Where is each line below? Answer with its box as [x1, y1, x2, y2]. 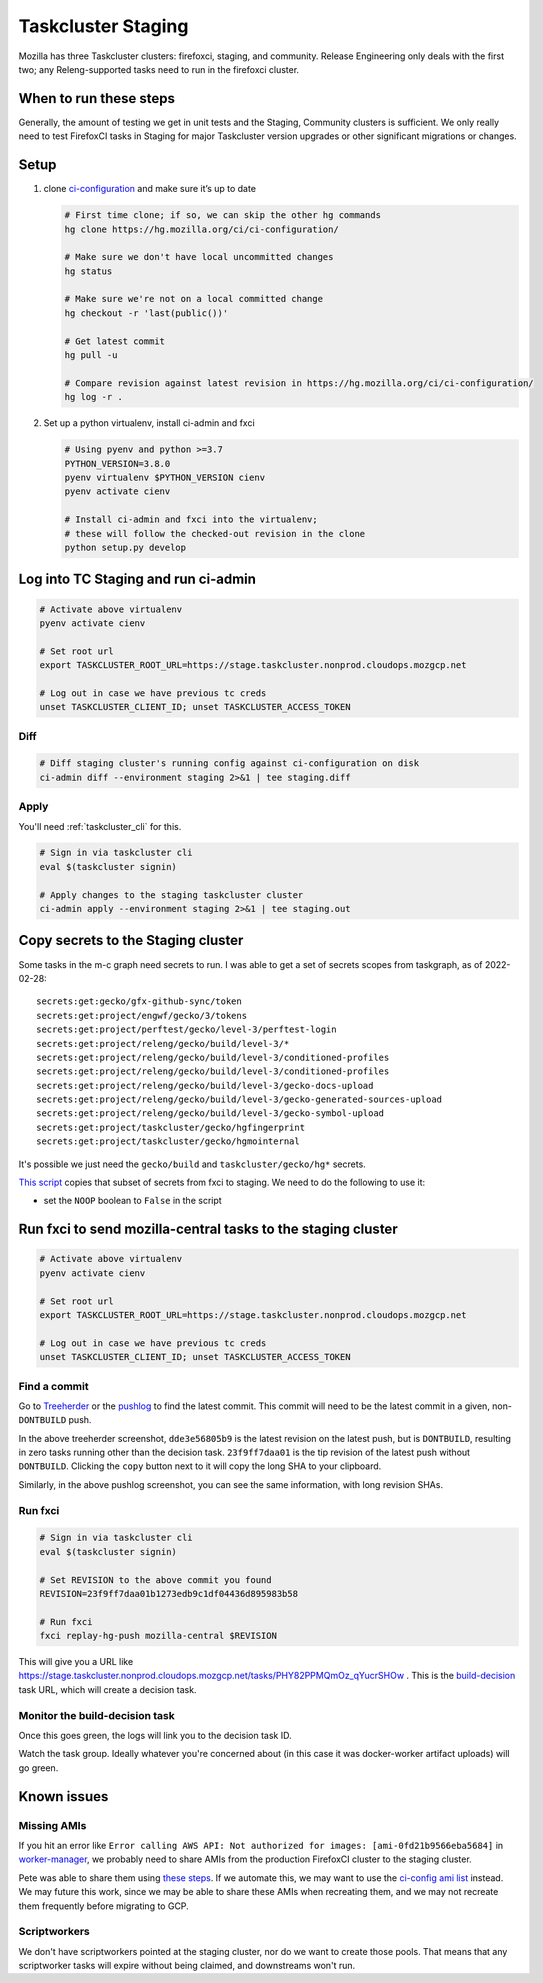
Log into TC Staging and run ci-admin [18, 571, 257, 588]
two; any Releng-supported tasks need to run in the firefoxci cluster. [18, 63, 300, 75]
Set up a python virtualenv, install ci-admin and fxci [43, 417, 255, 429]
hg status [64, 265, 113, 277]
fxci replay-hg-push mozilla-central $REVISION [39, 1630, 277, 1642]
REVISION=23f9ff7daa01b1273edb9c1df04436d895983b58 [39, 1588, 299, 1599]
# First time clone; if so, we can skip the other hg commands [64, 210, 382, 221]
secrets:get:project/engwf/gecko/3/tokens [36, 1010, 248, 1021]
